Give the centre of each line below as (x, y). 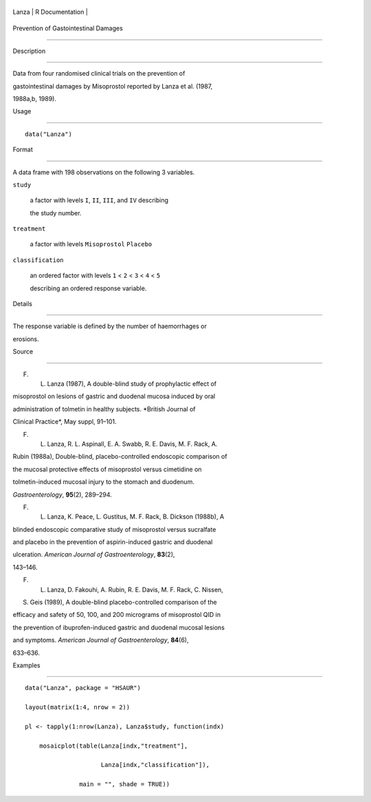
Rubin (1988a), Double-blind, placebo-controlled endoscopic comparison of (120, 457)
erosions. (26, 339)
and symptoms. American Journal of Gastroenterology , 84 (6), (101, 640)
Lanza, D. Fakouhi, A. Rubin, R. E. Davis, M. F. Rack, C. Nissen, (135, 589)
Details (22, 304)
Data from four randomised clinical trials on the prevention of (99, 74)
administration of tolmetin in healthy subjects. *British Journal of (104, 409)
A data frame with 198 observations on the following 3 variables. (104, 172)
